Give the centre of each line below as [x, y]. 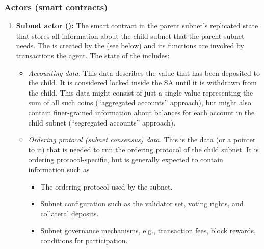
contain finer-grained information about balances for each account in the [141, 112]
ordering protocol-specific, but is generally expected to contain [126, 159]
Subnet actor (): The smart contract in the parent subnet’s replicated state [137, 26]
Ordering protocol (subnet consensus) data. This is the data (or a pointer [142, 139]
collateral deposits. [70, 213]
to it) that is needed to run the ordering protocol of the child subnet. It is [143, 149]
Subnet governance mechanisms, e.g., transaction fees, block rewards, [148, 230]
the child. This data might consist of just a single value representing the [141, 92]
